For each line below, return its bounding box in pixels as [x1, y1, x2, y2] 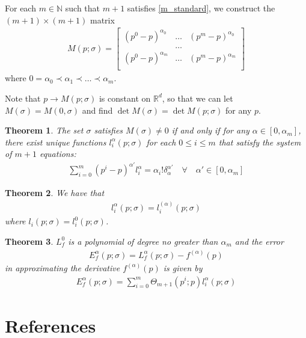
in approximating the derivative [5, 261, 120, 274]
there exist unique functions [5, 135, 106, 148]
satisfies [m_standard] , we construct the [127, 2, 275, 14]
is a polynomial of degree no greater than [68, 235, 218, 247]
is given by [163, 261, 203, 274]
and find [82, 103, 113, 116]
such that [65, 2, 100, 14]
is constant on [99, 91, 151, 104]
